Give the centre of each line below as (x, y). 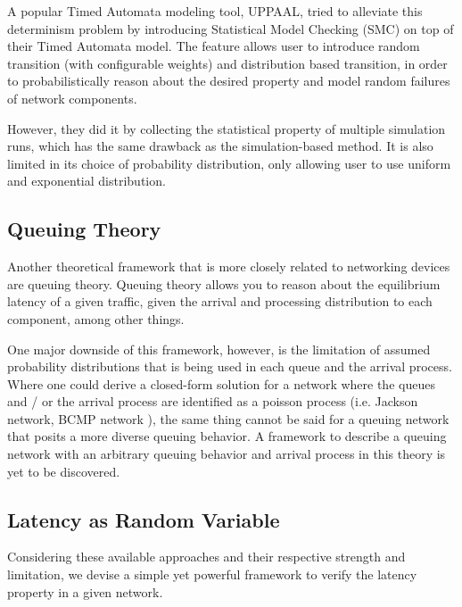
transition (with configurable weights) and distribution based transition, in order (227, 63)
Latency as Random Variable (144, 519)
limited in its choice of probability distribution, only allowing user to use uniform (229, 163)
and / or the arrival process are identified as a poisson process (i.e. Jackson (213, 401)
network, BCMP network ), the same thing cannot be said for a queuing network (228, 418)
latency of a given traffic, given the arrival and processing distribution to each (220, 301)
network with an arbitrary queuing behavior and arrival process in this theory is (227, 454)
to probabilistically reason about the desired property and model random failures (229, 81)
